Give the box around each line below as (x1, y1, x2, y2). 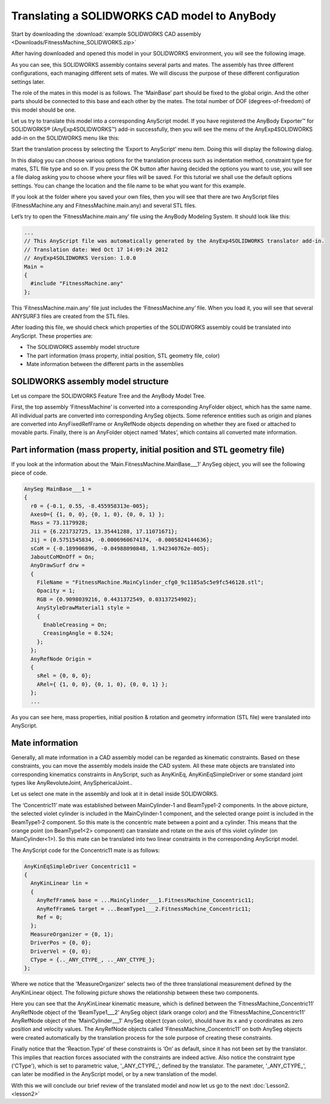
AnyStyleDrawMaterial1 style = (36, 604, 130, 611)
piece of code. (11, 469, 48, 476)
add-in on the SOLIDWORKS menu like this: (11, 134, 120, 141)
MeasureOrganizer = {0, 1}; (30, 930, 114, 938)
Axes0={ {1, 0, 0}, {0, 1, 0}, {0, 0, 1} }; (30, 510, 165, 518)
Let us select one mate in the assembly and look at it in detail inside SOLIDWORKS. (11, 790, 218, 798)
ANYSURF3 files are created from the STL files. (11, 313, 130, 320)
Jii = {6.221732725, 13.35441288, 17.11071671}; (30, 528, 178, 535)
